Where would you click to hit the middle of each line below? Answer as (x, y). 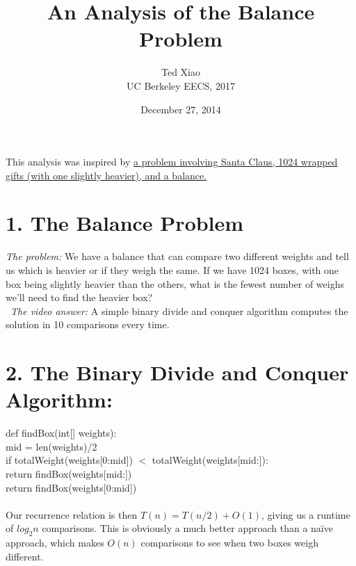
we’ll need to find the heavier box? (79, 297)
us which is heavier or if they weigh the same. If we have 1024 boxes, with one (172, 270)
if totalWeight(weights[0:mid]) (69, 460)
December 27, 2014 (181, 109)
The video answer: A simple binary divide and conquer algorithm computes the (179, 310)
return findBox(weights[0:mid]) (71, 487)
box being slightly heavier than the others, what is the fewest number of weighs (175, 283)
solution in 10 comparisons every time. (88, 324)
